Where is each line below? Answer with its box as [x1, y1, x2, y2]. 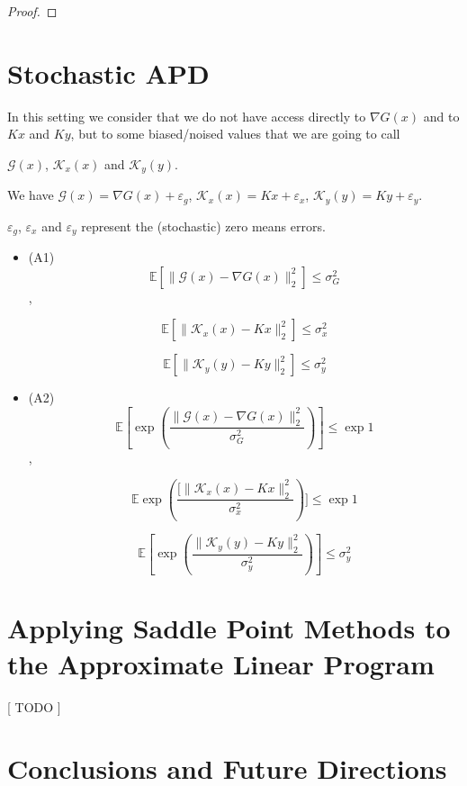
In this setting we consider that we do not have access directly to [7, 106, 366, 125]
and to [423, 106, 460, 125]
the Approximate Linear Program [7, 645, 435, 682]
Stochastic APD [7, 54, 210, 91]
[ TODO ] [7, 697, 61, 716]
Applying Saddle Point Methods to [7, 610, 451, 646]
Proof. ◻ [7, 2, 58, 20]
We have [7, 185, 54, 204]
